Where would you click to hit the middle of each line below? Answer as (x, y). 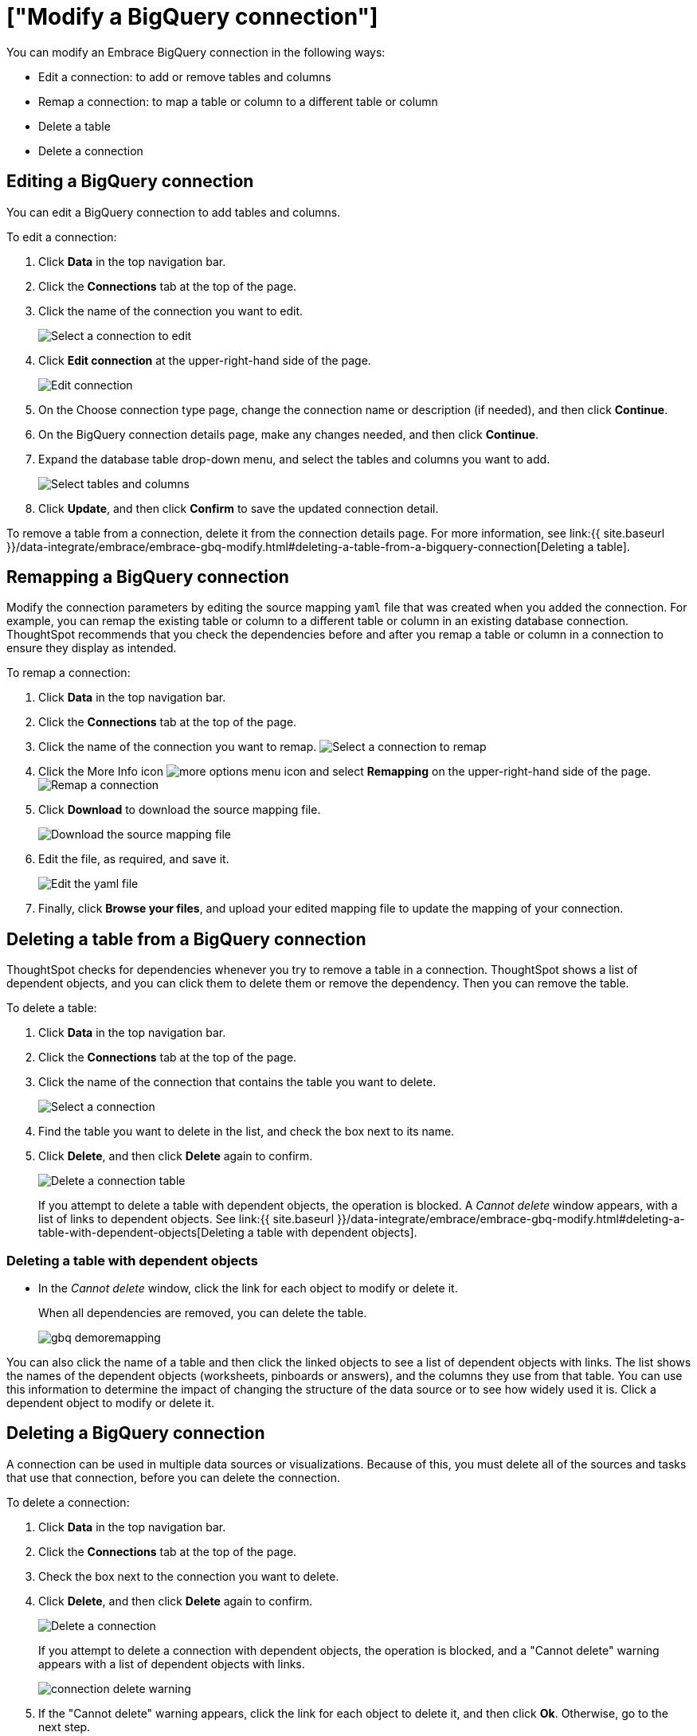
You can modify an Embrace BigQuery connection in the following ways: (196, 52)
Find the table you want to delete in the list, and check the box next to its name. (247, 1132)
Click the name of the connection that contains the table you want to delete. (237, 1082)
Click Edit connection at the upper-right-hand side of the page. (205, 360)
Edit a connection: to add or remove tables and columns (185, 76)
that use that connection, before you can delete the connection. (173, 1477)
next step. (65, 1726)
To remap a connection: (69, 673)
